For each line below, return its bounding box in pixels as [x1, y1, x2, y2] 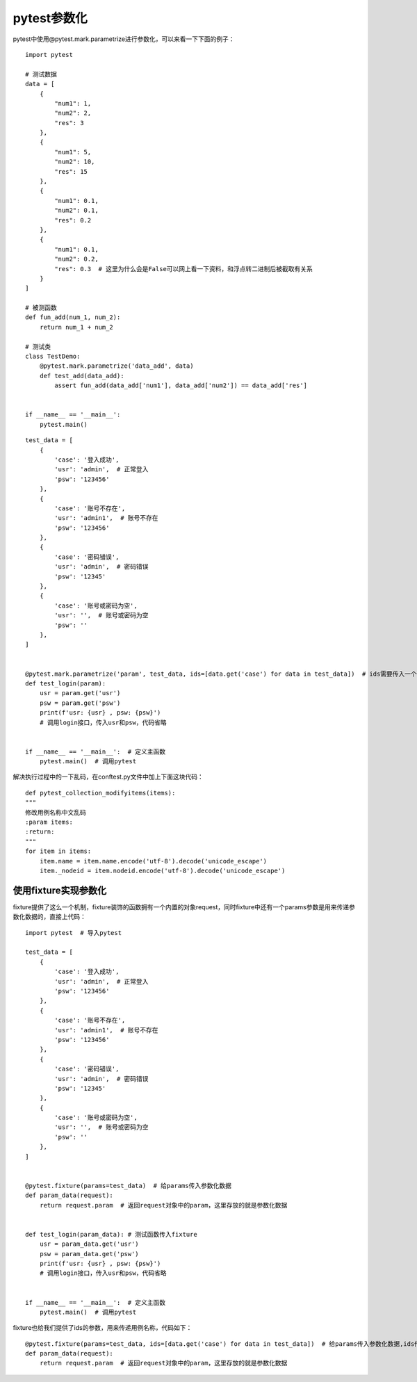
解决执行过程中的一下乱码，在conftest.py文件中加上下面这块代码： [13, 772, 204, 781]
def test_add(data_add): [39, 372, 124, 380]
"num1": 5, [54, 148, 92, 156]
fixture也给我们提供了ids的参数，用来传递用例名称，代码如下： [13, 1324, 193, 1332]
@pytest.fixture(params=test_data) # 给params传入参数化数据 [25, 1182, 232, 1189]
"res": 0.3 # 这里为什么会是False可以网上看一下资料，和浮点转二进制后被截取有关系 [54, 265, 313, 273]
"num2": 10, [54, 158, 95, 166]
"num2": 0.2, [54, 255, 99, 263]
